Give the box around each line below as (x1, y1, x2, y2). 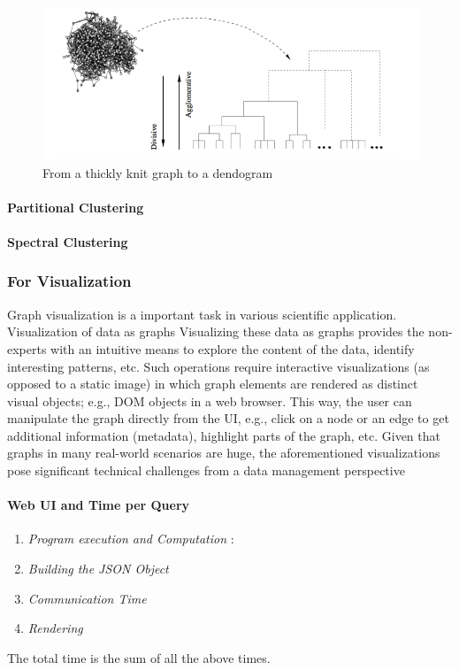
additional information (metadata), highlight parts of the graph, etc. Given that (7, 426, 440, 444)
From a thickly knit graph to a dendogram (42, 163, 273, 181)
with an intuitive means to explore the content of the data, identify (50, 339, 415, 358)
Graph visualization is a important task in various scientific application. (7, 304, 397, 323)
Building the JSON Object (27, 559, 169, 578)
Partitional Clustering (7, 197, 144, 216)
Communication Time (27, 589, 147, 607)
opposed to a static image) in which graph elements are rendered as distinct (7, 374, 418, 393)
